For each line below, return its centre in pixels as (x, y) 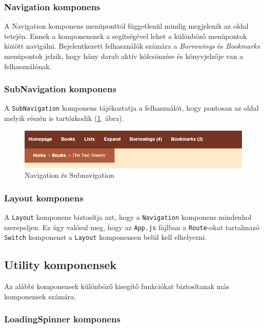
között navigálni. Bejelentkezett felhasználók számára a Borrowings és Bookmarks (132, 46)
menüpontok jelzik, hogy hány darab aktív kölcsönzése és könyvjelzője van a (124, 56)
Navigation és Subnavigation (69, 175)
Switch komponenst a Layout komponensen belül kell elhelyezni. (106, 237)
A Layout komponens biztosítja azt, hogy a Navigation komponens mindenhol (128, 217)
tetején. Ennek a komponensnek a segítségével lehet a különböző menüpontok (126, 36)
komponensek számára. (40, 296)
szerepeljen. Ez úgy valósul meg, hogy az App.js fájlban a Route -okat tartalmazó (132, 227)
